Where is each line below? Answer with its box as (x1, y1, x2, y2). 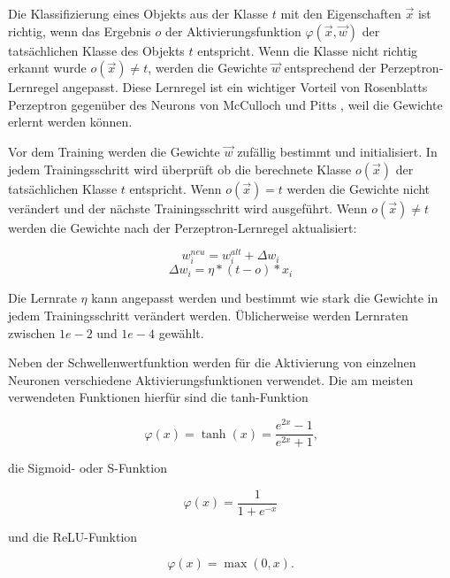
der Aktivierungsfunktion (164, 21, 301, 40)
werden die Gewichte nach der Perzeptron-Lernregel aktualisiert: (8, 218, 357, 236)
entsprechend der (284, 58, 377, 77)
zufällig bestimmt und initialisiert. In (237, 142, 438, 160)
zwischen (8, 323, 56, 342)
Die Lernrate (8, 289, 77, 307)
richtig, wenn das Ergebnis (8, 21, 151, 40)
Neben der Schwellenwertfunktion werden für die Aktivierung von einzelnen (8, 353, 416, 372)
